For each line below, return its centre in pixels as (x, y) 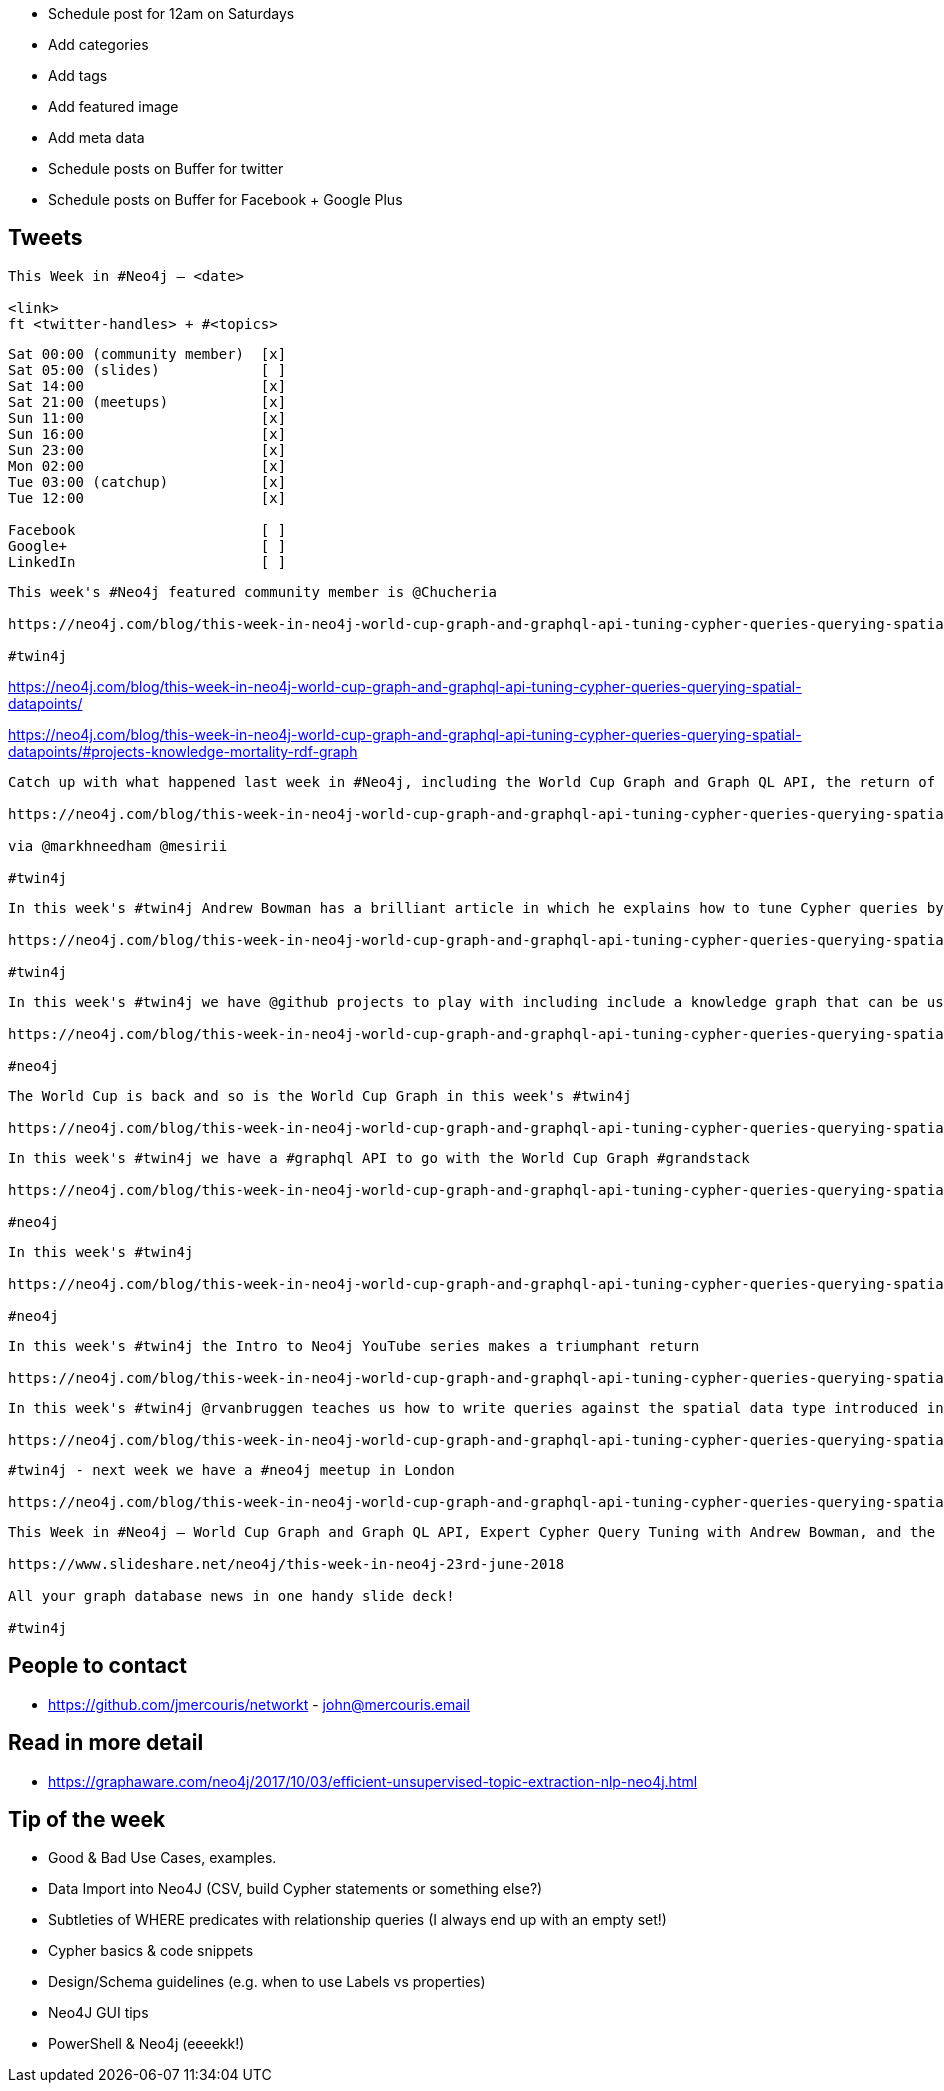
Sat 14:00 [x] (147, 385)
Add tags (78, 75)
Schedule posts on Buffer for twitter (166, 168)
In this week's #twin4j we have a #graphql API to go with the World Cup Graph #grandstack (379, 1157)
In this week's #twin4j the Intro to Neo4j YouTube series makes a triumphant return (354, 1345)
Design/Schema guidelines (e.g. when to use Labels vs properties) (267, 1982)
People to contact (97, 1666)
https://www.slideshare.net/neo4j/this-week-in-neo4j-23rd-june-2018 (286, 1563)
